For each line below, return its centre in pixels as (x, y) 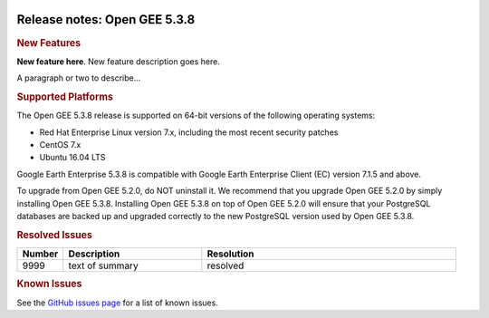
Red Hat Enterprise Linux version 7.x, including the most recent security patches (189, 132)
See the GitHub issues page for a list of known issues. (118, 303)
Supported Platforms (65, 97)
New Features (49, 43)
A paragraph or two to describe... (79, 78)
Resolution (230, 254)
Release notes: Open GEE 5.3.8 (106, 19)
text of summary (104, 265)
